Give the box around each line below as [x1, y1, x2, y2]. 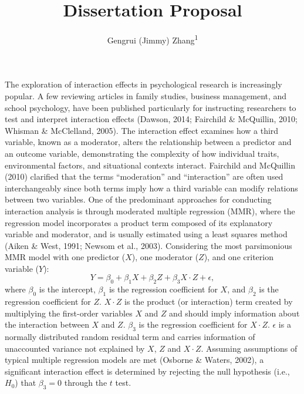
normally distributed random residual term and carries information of [5, 331, 255, 343]
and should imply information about [169, 307, 300, 319]
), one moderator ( [131, 251, 199, 263]
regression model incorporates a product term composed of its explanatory [5, 216, 273, 228]
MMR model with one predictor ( [5, 251, 126, 263]
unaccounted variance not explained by [5, 342, 145, 354]
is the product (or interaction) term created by [124, 295, 293, 308]
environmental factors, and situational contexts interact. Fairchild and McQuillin [5, 159, 295, 171]
